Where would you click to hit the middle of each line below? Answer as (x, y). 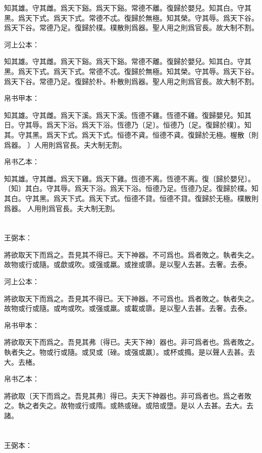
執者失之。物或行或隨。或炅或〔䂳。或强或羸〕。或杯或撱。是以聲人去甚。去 (129, 352)
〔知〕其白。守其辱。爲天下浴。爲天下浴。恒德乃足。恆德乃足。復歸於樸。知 (131, 188)
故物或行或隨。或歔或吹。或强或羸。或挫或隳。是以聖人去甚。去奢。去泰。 (128, 264)
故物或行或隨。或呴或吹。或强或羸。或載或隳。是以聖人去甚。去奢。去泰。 (128, 308)
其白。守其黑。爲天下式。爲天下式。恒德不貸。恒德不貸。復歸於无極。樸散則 (131, 198)
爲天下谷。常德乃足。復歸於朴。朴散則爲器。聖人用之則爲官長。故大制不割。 (131, 81)
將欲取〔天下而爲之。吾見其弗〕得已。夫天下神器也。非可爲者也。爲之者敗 (128, 395)
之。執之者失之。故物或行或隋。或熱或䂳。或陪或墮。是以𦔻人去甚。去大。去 (129, 405)
